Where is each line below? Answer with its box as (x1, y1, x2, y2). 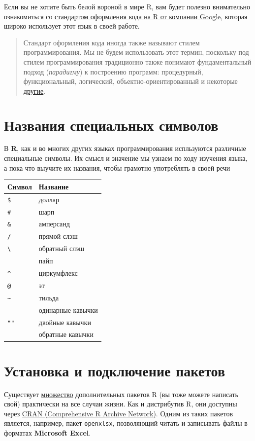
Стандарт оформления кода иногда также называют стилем (23, 37, 200, 47)
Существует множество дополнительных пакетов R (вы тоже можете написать (4, 389, 238, 399)
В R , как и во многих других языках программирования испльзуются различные (4, 143, 246, 153)
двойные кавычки (38, 317, 91, 327)
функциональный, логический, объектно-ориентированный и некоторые (23, 76, 238, 86)
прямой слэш (38, 231, 78, 241)
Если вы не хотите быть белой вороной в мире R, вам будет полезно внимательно (4, 1, 251, 11)
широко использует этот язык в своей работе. (4, 21, 140, 31)
